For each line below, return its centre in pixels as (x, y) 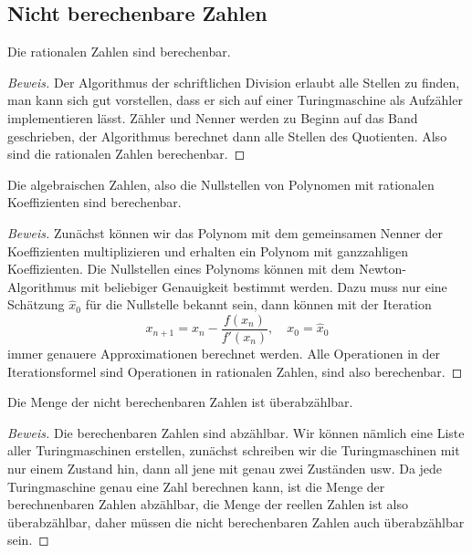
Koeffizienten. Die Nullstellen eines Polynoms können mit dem (181, 269)
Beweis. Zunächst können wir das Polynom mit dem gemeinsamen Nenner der (225, 232)
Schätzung (36, 304)
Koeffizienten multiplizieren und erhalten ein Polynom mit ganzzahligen (208, 250)
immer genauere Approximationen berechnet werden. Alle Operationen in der (224, 353)
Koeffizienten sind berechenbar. (94, 202)
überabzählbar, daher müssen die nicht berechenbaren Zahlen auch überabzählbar (236, 522)
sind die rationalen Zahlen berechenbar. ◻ (126, 154)
